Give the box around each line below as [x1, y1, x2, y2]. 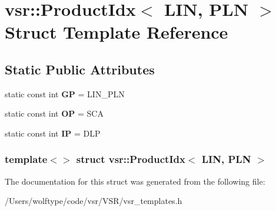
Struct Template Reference [5, 20, 228, 44]
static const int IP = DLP [5, 127, 101, 139]
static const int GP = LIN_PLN [5, 87, 125, 100]
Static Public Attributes [5, 60, 155, 78]
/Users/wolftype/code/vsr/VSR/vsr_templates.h [5, 195, 182, 207]
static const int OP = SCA [5, 107, 104, 120]
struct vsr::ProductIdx [76, 152, 185, 166]
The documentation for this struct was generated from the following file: [5, 175, 265, 187]
